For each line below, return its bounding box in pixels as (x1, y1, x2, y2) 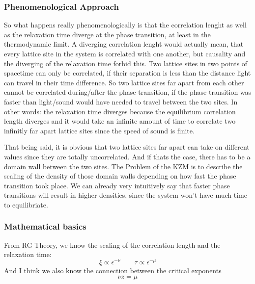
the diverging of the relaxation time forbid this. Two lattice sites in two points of (4, 58, 248, 68)
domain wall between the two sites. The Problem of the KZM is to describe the (4, 161, 243, 171)
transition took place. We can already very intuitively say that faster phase (4, 180, 230, 190)
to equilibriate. (4, 199, 48, 209)
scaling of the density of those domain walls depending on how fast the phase (4, 171, 236, 181)
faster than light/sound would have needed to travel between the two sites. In (4, 96, 238, 106)
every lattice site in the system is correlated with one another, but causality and (4, 49, 246, 58)
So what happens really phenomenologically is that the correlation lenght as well (4, 20, 247, 30)
